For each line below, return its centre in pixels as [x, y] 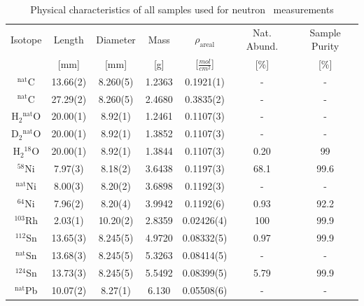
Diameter [116, 39]
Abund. [262, 46]
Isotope [26, 39]
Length [69, 39]
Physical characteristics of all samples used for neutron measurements [182, 9]
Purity [325, 46]
